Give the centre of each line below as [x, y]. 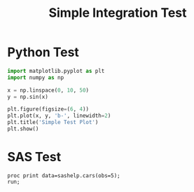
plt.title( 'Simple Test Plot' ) [53, 123]
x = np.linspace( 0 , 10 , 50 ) [48, 90]
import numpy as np [36, 77]
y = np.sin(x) [28, 97]
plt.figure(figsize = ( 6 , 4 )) [48, 109]
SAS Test [34, 157]
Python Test [43, 52]
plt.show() [23, 129]
